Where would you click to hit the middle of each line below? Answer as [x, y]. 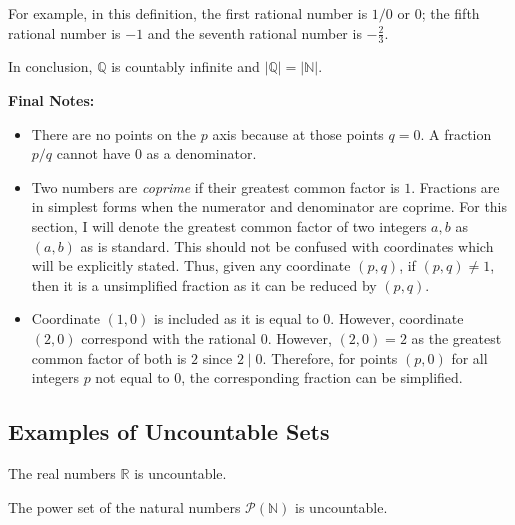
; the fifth [450, 13]
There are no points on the [114, 133]
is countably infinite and [185, 66]
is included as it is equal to [236, 318]
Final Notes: [51, 100]
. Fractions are [455, 186]
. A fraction [456, 133]
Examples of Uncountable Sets [169, 431]
